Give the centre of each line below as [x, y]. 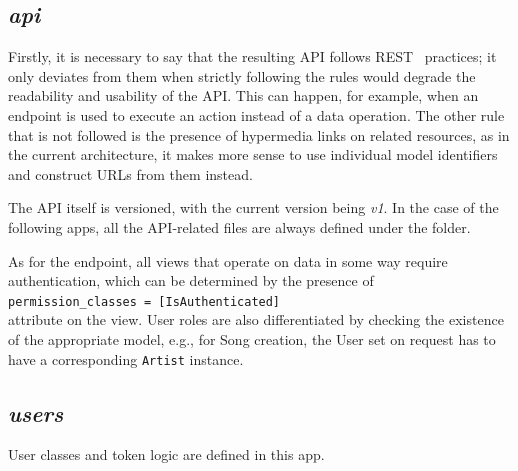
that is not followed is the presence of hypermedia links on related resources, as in [259, 134]
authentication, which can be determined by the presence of [191, 280]
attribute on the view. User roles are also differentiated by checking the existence [256, 319]
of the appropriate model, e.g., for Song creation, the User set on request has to [252, 338]
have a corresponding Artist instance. [126, 358]
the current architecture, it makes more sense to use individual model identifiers [253, 154]
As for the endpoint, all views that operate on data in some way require [228, 260]
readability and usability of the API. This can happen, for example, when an [243, 95]
